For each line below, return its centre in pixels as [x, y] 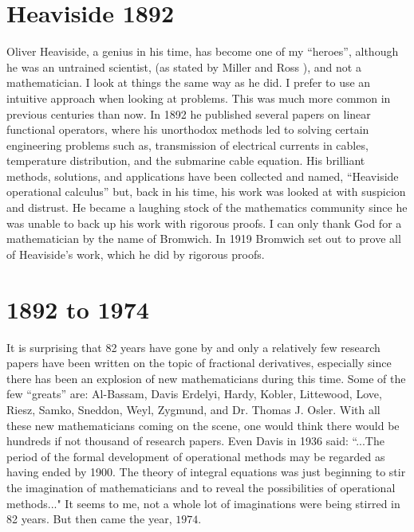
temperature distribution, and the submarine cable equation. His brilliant [186, 160]
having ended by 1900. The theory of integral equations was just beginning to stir [206, 472]
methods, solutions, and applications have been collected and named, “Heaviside [203, 176]
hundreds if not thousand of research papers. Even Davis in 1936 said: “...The [195, 441]
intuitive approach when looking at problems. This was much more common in [199, 98]
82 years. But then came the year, [89, 519]
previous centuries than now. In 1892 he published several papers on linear [189, 113]
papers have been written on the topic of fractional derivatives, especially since [199, 363]
